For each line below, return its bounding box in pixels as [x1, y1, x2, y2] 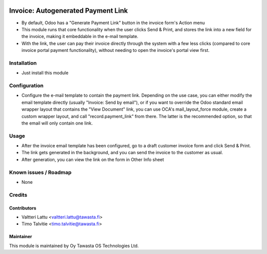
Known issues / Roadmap [9, 169, 72, 175]
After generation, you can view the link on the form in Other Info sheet [21, 156, 164, 163]
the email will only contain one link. [21, 120, 93, 126]
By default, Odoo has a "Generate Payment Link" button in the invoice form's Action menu [21, 20, 205, 26]
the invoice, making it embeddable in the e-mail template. [21, 34, 138, 40]
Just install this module [21, 70, 69, 76]
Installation [9, 59, 37, 66]
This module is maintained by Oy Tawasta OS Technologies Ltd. [9, 243, 139, 249]
